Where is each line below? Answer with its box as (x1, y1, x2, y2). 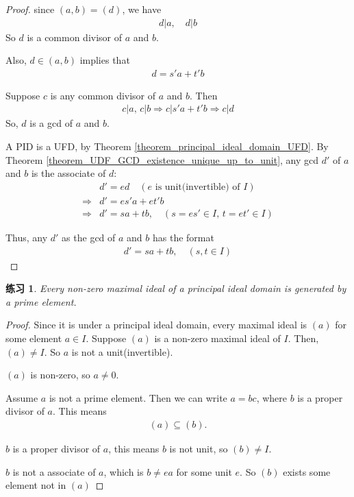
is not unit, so (169, 441, 228, 455)
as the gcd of (62, 230, 116, 244)
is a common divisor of (27, 29, 123, 44)
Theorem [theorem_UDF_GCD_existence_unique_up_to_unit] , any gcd (5, 152, 319, 167)
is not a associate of (12, 464, 96, 478)
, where (256, 390, 287, 404)
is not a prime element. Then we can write (49, 390, 227, 404)
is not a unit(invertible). (71, 344, 173, 359)
